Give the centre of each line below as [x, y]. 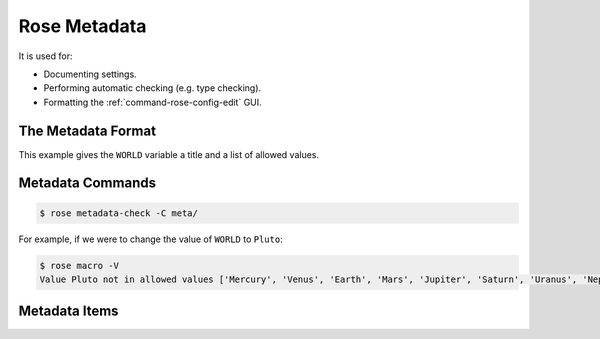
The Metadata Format [87, 130]
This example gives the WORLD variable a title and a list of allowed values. [169, 154]
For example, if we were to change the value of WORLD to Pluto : [151, 239]
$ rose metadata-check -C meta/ [119, 213]
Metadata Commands [87, 183]
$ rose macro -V [79, 265]
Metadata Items [68, 311]
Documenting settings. [90, 74]
